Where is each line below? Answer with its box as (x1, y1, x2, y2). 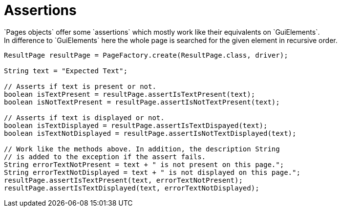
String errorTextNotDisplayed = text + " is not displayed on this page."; (4, 168, 300, 176)
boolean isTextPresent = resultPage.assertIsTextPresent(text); (4, 90, 256, 98)
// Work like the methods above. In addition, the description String (4, 145, 280, 153)
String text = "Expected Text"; (4, 66, 128, 75)
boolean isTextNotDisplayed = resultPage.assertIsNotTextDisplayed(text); (4, 129, 297, 137)
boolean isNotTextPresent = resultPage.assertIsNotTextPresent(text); (4, 98, 280, 106)
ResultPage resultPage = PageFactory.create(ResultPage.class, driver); (4, 51, 288, 59)
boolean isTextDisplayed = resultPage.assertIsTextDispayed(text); (4, 121, 268, 129)
